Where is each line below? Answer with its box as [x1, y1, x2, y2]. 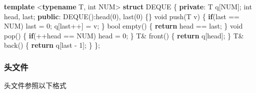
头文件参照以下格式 [4, 80, 66, 91]
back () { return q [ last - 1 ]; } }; [4, 40, 100, 50]
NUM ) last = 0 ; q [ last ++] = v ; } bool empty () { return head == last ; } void [4, 21, 243, 31]
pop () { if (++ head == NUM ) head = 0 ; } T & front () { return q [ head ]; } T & [4, 30, 244, 40]
